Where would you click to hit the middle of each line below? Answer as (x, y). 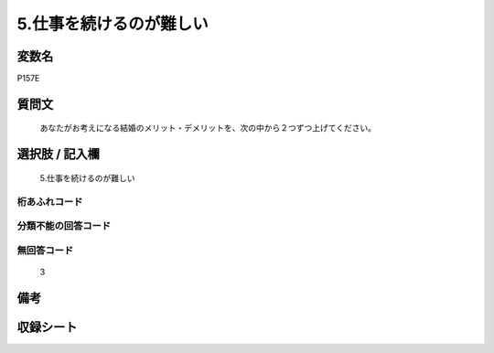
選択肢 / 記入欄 (59, 154)
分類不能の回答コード (64, 226)
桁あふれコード (50, 201)
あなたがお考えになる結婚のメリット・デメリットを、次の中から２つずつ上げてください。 (208, 128)
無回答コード (45, 250)
